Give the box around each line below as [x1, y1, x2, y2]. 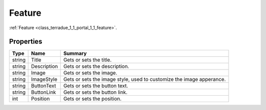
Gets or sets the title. [63, 57, 112, 64]
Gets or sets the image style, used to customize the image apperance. [63, 76, 226, 83]
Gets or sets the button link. [63, 89, 128, 96]
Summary [63, 50, 87, 57]
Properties [9, 37, 42, 46]
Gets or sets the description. [63, 63, 130, 70]
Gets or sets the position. [63, 95, 122, 102]
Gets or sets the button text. [63, 82, 128, 89]
